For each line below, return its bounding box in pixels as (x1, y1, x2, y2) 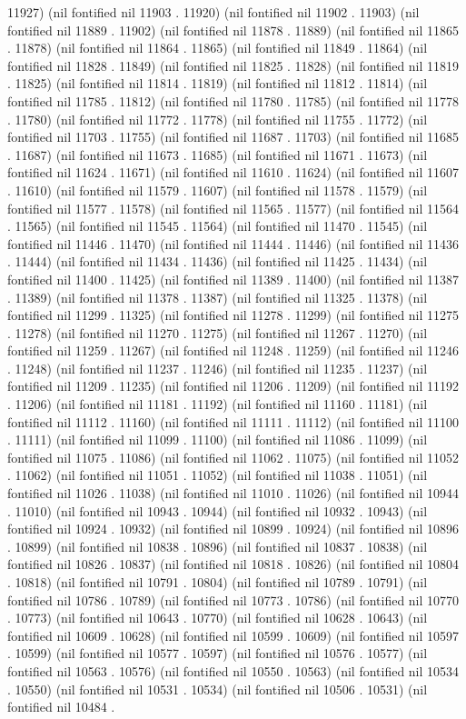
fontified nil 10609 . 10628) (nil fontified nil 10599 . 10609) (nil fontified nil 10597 (7, 625, 460, 644)
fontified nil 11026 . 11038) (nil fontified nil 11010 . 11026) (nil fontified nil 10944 (7, 484, 460, 503)
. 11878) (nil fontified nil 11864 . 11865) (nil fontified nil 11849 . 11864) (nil (7, 38, 428, 57)
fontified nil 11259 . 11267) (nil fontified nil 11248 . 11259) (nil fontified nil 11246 (7, 341, 460, 360)
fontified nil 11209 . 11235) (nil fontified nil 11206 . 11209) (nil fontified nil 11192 (7, 376, 460, 395)
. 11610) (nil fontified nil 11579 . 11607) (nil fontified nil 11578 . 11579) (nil (7, 180, 428, 199)
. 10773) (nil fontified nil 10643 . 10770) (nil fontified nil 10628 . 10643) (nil (7, 608, 428, 627)
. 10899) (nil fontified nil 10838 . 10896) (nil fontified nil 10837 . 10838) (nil (7, 536, 428, 555)
